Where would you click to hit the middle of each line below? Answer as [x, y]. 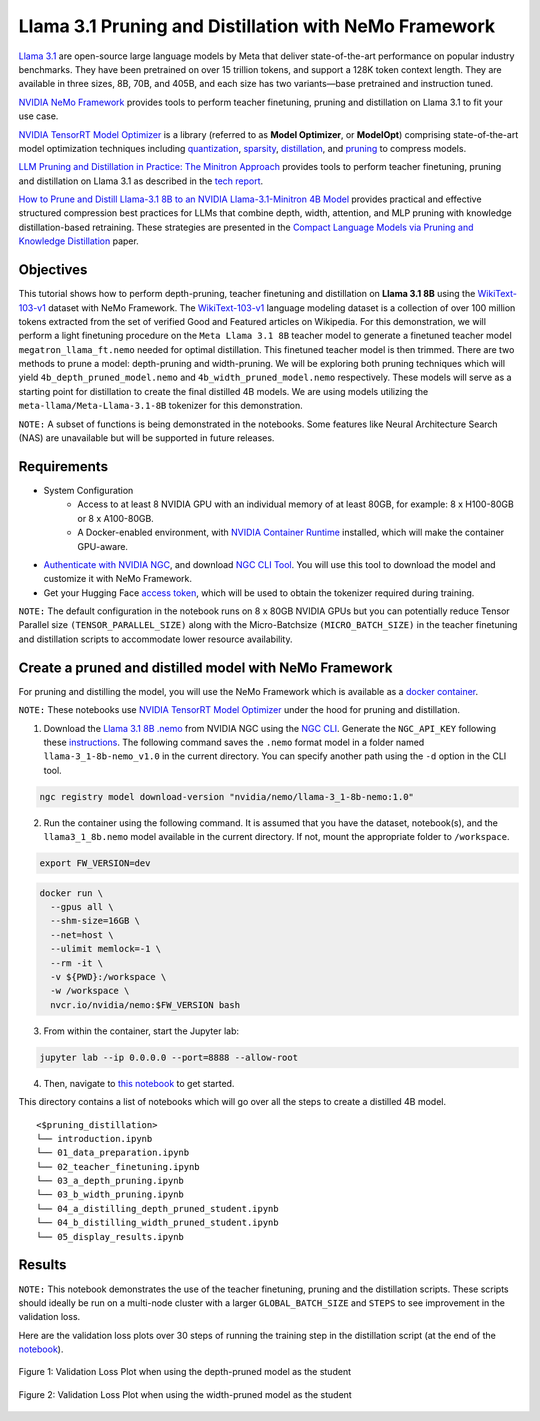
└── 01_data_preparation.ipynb [113, 1153]
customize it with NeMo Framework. [117, 579]
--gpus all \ [82, 907]
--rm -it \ [77, 963]
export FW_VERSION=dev [95, 863]
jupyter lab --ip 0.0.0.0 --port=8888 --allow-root [169, 1057]
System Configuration [88, 490]
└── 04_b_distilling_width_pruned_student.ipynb [157, 1223]
